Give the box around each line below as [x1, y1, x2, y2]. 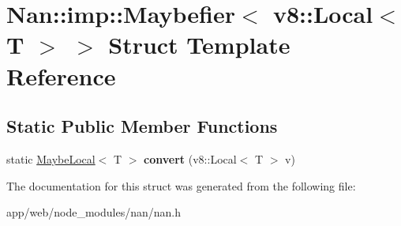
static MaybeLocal [6, 150, 96, 167]
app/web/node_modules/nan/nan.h [6, 204, 182, 220]
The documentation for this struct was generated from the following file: [6, 177, 356, 194]
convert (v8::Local [144, 150, 237, 167]
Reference [6, 59, 116, 92]
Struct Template [108, 28, 290, 61]
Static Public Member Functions [6, 114, 278, 138]
